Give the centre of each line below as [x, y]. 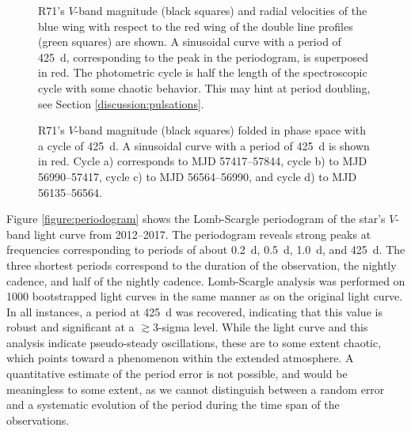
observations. [38, 420]
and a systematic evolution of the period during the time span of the [173, 405]
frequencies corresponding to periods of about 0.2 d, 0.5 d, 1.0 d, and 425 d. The [206, 250]
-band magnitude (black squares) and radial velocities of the [221, 10]
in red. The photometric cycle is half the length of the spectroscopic [203, 72]
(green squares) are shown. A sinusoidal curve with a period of [190, 42]
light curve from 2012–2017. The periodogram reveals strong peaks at [203, 234]
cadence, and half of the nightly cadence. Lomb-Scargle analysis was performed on [206, 280]
